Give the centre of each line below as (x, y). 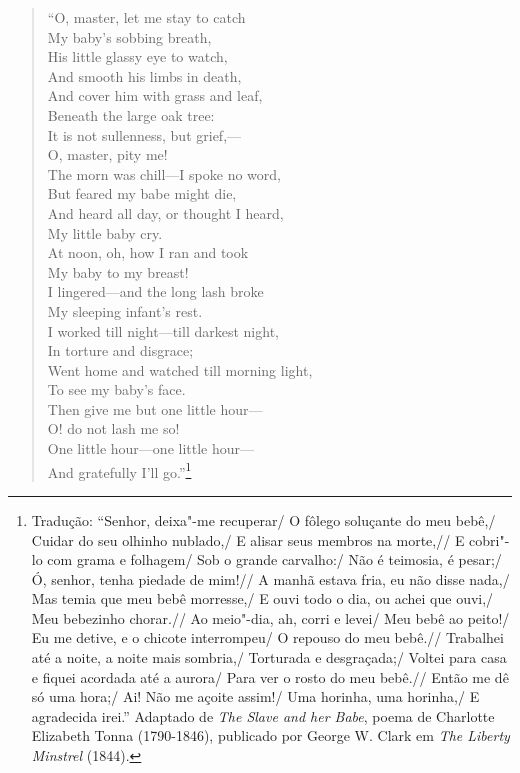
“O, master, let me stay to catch (146, 17)
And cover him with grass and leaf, (155, 95)
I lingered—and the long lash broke (155, 291)
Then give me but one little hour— (155, 408)
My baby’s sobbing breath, (129, 36)
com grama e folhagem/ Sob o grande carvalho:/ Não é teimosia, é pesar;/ (274, 559)
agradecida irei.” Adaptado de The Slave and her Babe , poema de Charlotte (263, 715)
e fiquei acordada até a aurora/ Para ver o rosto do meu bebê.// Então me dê (270, 676)
